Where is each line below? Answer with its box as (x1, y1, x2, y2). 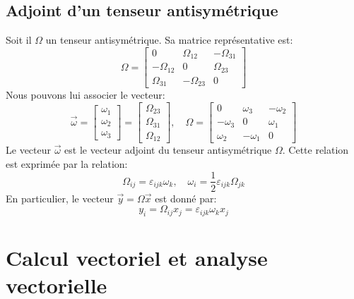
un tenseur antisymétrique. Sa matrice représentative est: (45, 32, 293, 47)
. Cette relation (282, 142, 349, 157)
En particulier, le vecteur (6, 190, 114, 205)
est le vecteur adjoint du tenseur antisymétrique (64, 142, 272, 157)
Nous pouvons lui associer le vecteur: (6, 87, 165, 102)
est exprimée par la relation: (6, 156, 128, 171)
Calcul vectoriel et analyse (6, 243, 268, 272)
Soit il (6, 32, 32, 47)
